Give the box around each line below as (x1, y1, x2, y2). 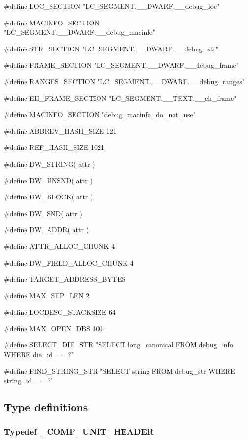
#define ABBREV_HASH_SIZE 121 (4, 125, 117, 136)
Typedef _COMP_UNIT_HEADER (4, 425, 154, 437)
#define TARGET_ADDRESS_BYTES (4, 274, 126, 284)
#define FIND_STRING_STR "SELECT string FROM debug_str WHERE (4, 366, 235, 376)
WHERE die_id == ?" (4, 349, 74, 360)
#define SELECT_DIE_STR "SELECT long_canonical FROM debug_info (4, 340, 233, 350)
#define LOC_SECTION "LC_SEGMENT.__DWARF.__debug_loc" (4, 1, 220, 11)
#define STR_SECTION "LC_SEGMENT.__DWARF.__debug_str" (4, 43, 218, 53)
